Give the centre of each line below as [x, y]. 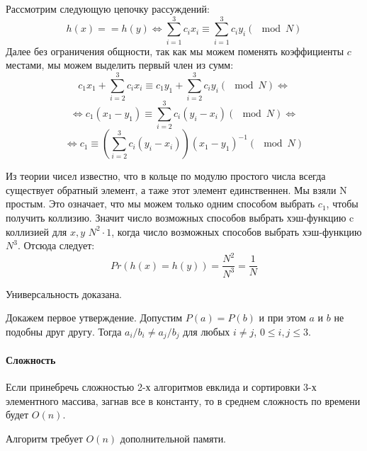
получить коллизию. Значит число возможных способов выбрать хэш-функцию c [180, 217]
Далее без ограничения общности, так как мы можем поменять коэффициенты [175, 51]
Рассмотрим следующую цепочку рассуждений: [108, 8]
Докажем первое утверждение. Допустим [94, 318]
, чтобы [342, 204]
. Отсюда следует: [56, 245]
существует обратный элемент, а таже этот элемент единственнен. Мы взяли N [176, 189]
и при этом [282, 318]
